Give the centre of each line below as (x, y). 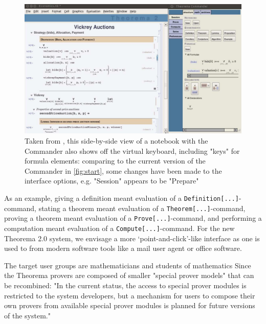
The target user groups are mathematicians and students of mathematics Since (128, 265)
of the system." (27, 315)
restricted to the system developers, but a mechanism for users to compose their (130, 295)
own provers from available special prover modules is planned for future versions (130, 305)
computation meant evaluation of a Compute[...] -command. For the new (119, 228)
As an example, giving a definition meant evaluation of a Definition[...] (122, 198)
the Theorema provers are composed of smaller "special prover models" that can (129, 275)
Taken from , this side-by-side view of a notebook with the (116, 141)
